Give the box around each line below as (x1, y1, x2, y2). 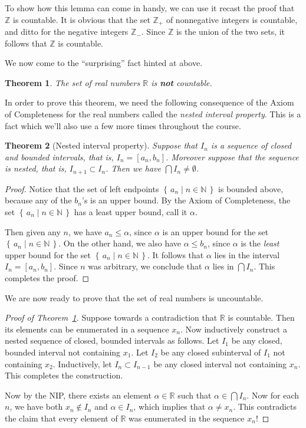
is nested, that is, (5, 162, 67, 175)
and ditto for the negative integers (5, 25, 129, 38)
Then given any (5, 225, 61, 238)
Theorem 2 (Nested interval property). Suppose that (5, 139, 198, 152)
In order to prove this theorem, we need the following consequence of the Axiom (5, 96, 294, 108)
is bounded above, (218, 182, 284, 195)
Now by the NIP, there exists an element (5, 389, 152, 401)
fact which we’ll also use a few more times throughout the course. (5, 119, 241, 131)
